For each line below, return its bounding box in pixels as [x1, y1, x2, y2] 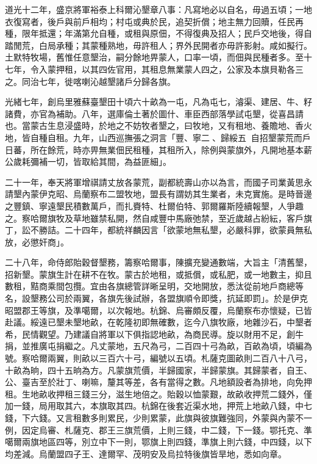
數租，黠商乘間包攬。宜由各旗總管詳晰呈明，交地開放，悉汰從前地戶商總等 [5, 280, 304, 292]
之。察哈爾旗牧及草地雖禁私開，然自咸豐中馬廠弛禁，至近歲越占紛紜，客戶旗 [5, 211, 312, 224]
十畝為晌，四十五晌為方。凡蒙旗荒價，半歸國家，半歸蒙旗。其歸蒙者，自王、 [5, 363, 312, 376]
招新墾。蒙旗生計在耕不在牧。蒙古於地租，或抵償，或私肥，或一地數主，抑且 [5, 267, 312, 280]
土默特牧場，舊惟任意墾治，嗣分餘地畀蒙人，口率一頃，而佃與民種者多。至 [5, 51, 304, 63]
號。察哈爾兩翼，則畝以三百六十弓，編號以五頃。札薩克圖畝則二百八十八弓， [5, 352, 312, 364]
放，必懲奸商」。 [5, 235, 69, 248]
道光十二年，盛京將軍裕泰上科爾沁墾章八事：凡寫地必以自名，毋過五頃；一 [5, 3, 304, 15]
